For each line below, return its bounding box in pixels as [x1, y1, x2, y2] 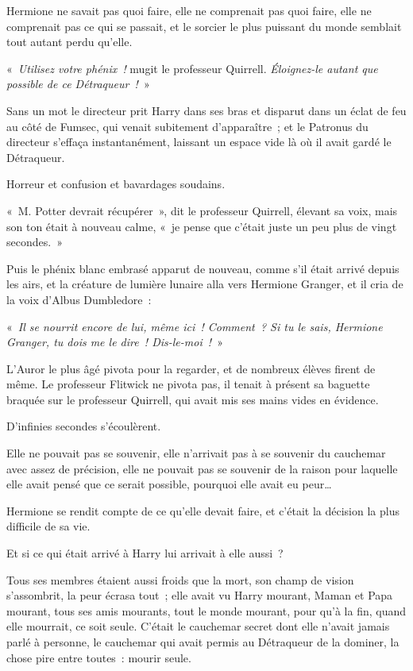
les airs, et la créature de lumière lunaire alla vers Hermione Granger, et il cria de [6, 276, 403, 292]
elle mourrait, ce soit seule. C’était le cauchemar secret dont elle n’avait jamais [6, 618, 390, 634]
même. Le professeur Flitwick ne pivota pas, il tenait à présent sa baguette [6, 376, 370, 392]
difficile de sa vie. [6, 518, 91, 534]
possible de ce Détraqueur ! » [6, 75, 150, 92]
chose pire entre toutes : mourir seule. [6, 649, 191, 665]
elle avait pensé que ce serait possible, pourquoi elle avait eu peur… [6, 476, 332, 492]
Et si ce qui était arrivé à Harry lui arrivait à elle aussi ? [6, 545, 284, 561]
